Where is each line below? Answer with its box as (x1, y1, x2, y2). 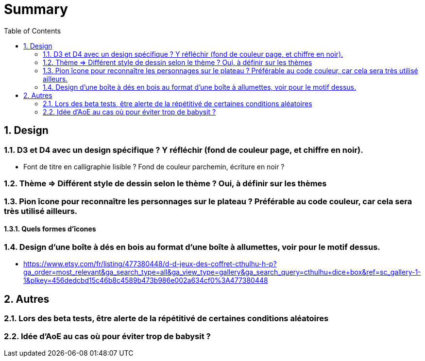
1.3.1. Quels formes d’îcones (4, 225, 96, 233)
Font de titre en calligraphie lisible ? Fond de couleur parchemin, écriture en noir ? (23, 162, 285, 171)
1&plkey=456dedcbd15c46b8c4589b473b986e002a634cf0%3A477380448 (23, 276, 268, 285)
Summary (4, 1, 68, 17)
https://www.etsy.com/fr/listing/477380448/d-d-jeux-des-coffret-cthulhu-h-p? (23, 260, 277, 268)
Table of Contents (4, 26, 61, 35)
